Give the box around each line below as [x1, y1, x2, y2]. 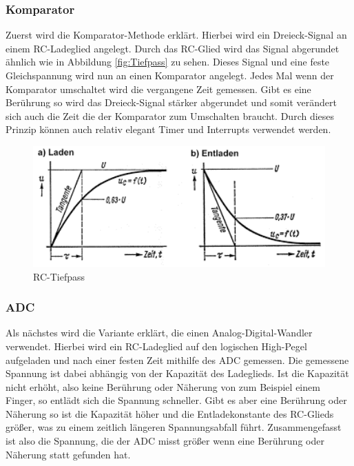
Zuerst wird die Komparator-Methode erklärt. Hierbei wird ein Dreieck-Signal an [6, 28, 347, 42]
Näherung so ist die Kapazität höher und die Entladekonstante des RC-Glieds [6, 406, 334, 421]
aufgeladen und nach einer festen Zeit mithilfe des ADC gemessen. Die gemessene [6, 352, 349, 367]
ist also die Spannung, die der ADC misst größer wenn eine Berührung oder [6, 434, 324, 448]
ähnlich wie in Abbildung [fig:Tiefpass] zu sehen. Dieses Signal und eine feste [6, 54, 330, 69]
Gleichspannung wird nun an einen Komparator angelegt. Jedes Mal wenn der [6, 68, 334, 82]
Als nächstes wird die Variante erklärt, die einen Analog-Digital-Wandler [6, 325, 313, 340]
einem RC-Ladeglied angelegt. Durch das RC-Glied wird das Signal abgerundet [6, 41, 340, 55]
